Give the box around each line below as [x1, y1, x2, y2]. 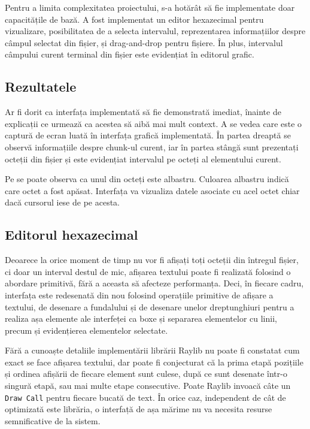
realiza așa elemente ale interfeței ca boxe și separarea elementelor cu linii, [5, 312, 277, 325]
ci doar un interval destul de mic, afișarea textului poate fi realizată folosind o [5, 265, 291, 277]
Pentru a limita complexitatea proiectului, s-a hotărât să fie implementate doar [5, 1, 295, 13]
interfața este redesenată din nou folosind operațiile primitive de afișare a [5, 288, 273, 301]
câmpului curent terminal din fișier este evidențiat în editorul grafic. [5, 48, 254, 61]
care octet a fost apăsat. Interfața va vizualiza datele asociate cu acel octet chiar [5, 184, 300, 197]
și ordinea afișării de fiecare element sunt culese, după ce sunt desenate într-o [5, 367, 287, 380]
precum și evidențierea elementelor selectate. [5, 324, 168, 336]
